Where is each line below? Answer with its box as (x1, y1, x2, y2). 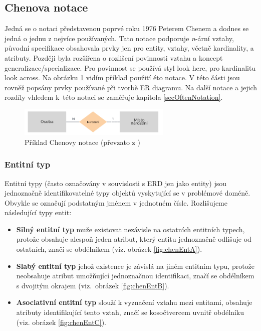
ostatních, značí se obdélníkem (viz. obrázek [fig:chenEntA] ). (16, 244, 202, 254)
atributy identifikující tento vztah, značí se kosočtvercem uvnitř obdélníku (16, 307, 244, 317)
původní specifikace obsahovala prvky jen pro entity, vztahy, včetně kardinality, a (5, 43, 254, 53)
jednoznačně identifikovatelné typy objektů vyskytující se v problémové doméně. (5, 188, 250, 198)
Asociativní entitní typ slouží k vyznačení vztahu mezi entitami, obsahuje (16, 297, 252, 307)
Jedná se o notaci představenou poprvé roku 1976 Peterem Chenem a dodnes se (5, 23, 249, 34)
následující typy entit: (5, 207, 72, 218)
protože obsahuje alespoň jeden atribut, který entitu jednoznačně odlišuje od (16, 234, 251, 244)
